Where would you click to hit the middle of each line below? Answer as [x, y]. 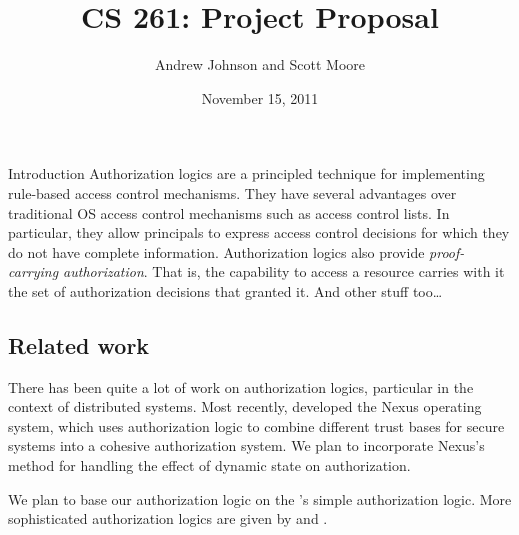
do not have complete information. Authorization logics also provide [216, 251]
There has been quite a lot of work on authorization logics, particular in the [241, 386]
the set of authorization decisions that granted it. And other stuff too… [225, 290]
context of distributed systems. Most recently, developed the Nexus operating [245, 406]
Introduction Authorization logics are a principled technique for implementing [246, 173]
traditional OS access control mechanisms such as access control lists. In [229, 212]
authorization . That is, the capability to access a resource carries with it [284, 271]
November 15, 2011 [260, 97]
